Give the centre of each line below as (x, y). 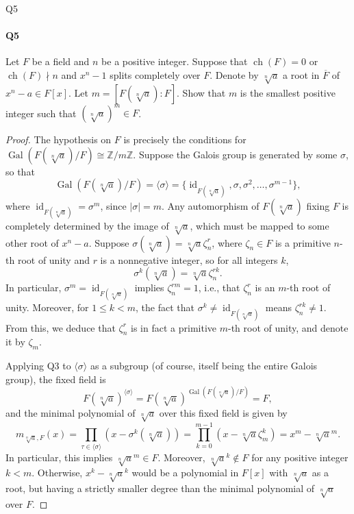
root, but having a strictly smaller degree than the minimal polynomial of (160, 488)
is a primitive (303, 242)
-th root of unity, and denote (288, 327)
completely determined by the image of (87, 225)
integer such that (41, 113)
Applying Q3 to (38, 366)
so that (20, 171)
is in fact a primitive (174, 327)
